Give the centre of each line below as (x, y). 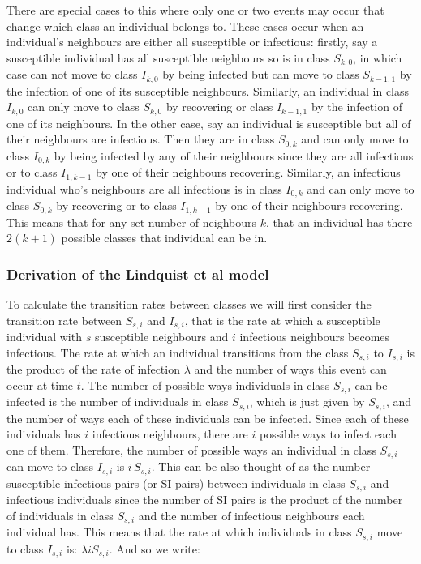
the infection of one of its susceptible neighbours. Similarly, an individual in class (208, 90)
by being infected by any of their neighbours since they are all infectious (234, 155)
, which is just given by (307, 402)
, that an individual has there (339, 222)
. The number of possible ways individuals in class (205, 385)
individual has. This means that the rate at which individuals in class (179, 532)
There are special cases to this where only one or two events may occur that (195, 10)
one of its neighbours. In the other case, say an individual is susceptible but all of (209, 123)
